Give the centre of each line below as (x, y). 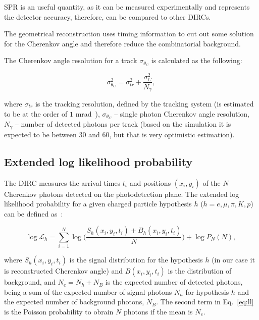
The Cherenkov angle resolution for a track (71, 60)
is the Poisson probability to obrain (59, 311)
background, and (30, 282)
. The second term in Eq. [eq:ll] (205, 302)
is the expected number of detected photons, (174, 282)
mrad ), (88, 113)
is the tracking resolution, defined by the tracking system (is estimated (144, 103)
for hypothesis (207, 291)
